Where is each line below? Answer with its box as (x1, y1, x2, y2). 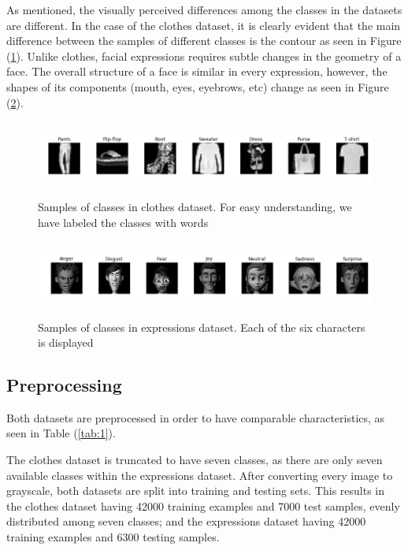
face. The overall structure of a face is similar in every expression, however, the (6, 63, 388, 80)
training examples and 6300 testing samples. (6, 529, 220, 545)
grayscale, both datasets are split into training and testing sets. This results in (6, 482, 385, 499)
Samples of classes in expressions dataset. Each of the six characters (38, 318, 365, 335)
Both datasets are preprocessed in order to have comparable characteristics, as (6, 409, 385, 426)
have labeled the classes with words (38, 214, 209, 230)
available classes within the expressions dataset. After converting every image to (6, 466, 393, 483)
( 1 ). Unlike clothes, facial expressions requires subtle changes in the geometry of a (6, 47, 402, 64)
